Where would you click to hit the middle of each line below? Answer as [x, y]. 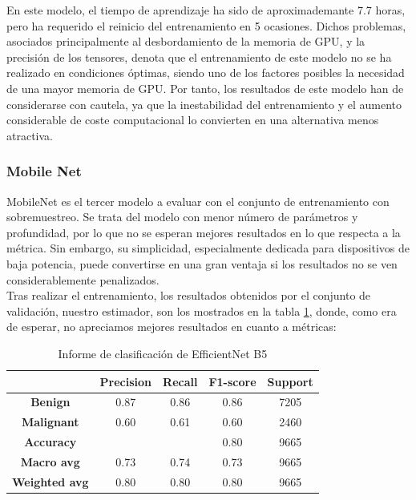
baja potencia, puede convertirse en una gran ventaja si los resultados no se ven [202, 263]
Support [290, 381]
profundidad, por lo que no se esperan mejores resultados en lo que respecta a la [204, 232]
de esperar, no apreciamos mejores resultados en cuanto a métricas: [172, 327]
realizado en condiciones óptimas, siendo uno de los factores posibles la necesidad [206, 73]
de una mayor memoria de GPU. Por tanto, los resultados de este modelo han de [205, 88]
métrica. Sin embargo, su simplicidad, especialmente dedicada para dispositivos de [208, 248]
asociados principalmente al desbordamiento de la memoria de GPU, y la [186, 41]
